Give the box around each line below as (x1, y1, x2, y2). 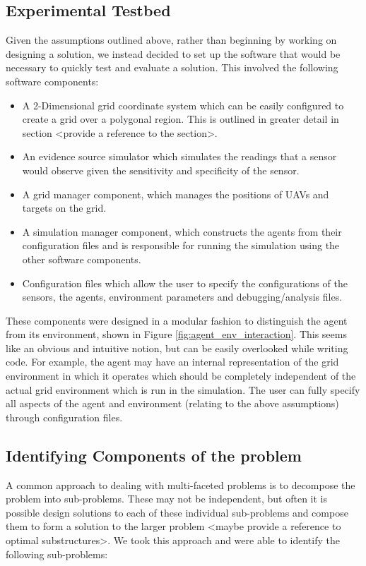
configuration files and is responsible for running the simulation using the (22, 238, 340, 253)
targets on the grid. (22, 200, 107, 215)
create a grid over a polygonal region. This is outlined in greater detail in (22, 112, 339, 126)
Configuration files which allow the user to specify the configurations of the (22, 275, 348, 290)
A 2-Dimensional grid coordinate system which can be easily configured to (22, 97, 344, 112)
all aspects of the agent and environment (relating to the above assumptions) (6, 396, 339, 411)
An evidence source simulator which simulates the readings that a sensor (22, 149, 337, 164)
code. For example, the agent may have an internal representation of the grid (6, 354, 339, 369)
